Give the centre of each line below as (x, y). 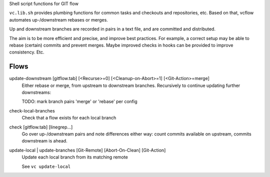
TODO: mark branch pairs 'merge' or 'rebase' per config (79, 101)
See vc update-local (46, 166)
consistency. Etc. (27, 52)
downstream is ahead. (44, 141)
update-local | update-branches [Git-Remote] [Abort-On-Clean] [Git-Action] (87, 150)
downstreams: (36, 92)
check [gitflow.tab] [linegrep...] (41, 127)
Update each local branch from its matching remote (75, 157)
